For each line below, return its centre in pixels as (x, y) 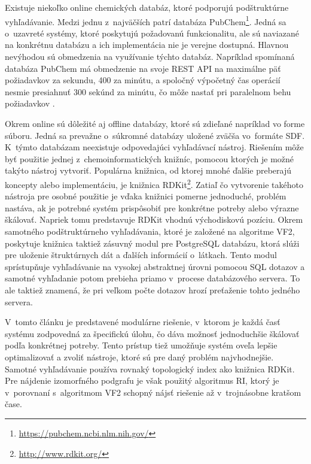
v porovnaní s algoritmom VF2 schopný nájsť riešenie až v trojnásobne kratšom (153, 392)
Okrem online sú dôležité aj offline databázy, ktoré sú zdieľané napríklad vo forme (155, 123)
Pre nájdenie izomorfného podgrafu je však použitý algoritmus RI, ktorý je (142, 380)
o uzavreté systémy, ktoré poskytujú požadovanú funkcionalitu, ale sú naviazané (152, 33)
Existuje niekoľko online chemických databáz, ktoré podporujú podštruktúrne (147, 7)
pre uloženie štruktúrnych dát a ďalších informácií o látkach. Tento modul (141, 255)
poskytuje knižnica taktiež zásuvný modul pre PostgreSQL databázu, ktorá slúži (152, 243)
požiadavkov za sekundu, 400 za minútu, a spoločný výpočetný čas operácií (143, 80)
